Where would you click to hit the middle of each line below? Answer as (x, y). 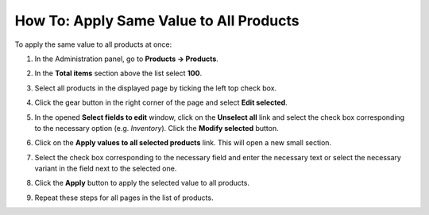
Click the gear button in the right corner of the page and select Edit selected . (161, 102)
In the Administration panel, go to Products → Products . (126, 59)
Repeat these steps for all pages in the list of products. (124, 198)
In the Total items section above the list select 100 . (118, 73)
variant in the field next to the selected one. (106, 169)
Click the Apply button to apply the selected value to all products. (142, 183)
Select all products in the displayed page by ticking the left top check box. (156, 88)
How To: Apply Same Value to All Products (157, 21)
